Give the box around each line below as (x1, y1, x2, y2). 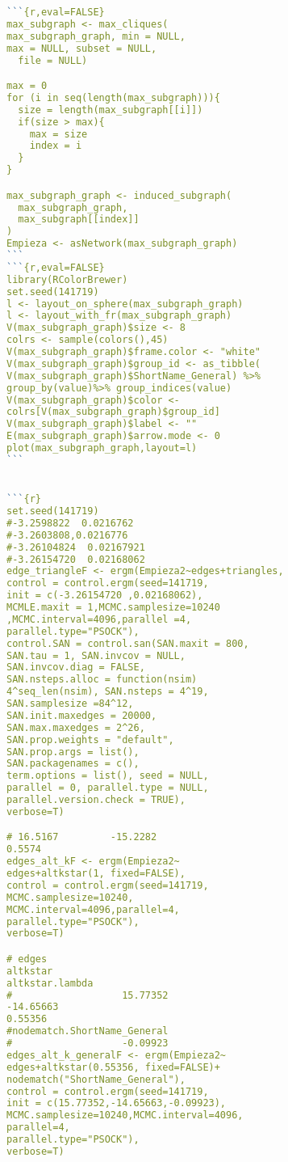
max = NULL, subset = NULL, (6, 42, 157, 54)
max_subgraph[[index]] (18, 213, 140, 226)
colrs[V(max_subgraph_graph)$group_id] (6, 406, 220, 418)
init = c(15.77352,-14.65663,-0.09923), (6, 1097, 227, 1109)
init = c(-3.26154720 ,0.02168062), (6, 589, 203, 602)
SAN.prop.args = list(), (6, 746, 140, 758)
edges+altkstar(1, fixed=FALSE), (6, 868, 186, 880)
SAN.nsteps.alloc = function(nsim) (6, 674, 198, 686)
